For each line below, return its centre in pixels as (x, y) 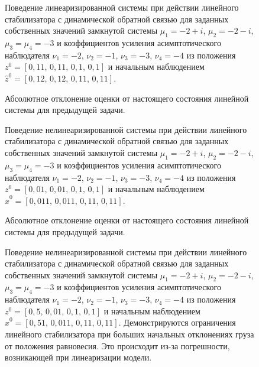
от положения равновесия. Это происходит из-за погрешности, (117, 345)
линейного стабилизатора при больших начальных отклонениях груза (129, 334)
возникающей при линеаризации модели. (78, 357)
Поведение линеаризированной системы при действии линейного (122, 7)
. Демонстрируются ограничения (177, 322)
